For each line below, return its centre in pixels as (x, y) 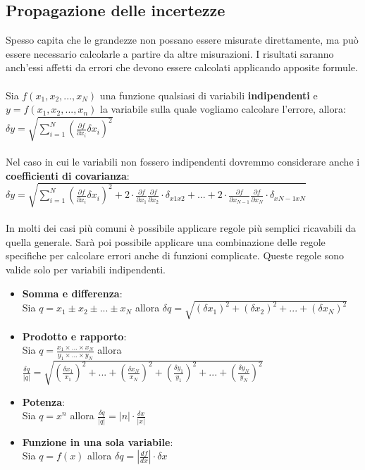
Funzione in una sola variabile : (98, 441)
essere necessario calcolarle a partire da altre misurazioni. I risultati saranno (170, 53)
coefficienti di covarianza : (68, 175)
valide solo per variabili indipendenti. (86, 270)
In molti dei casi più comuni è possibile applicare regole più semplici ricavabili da (181, 228)
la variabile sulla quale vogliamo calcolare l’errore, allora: (223, 109)
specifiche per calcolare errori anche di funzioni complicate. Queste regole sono (175, 255)
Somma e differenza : (72, 293)
